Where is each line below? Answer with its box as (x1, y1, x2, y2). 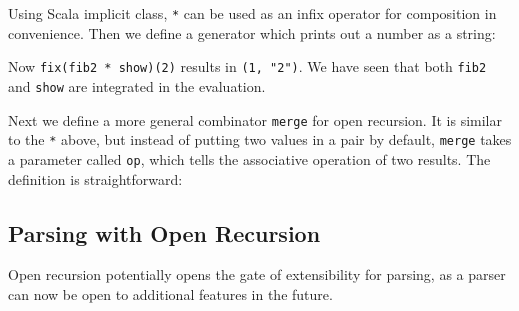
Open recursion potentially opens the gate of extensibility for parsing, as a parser (8, 264, 506, 285)
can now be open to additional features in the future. (8, 283, 333, 304)
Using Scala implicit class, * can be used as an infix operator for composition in (8, 3, 497, 23)
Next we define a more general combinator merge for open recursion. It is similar (8, 109, 502, 130)
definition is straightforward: (8, 168, 183, 189)
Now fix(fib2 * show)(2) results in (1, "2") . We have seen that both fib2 (8, 56, 487, 77)
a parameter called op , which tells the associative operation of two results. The (8, 148, 491, 169)
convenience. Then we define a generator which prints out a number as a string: (8, 22, 496, 43)
